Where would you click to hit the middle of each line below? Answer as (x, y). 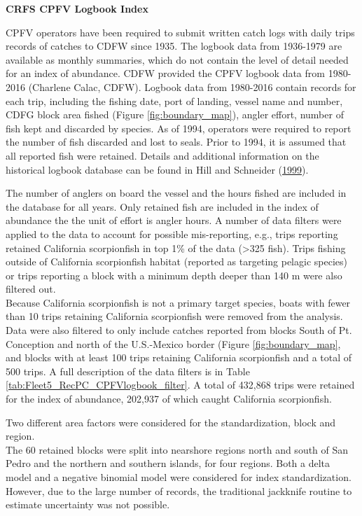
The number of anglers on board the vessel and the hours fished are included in (176, 193)
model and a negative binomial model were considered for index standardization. (179, 477)
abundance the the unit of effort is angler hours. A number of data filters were (174, 220)
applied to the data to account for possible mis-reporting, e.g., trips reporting (172, 233)
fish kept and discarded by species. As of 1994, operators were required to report (179, 128)
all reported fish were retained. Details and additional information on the (162, 155)
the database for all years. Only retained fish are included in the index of (162, 206)
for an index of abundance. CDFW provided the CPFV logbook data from (165, 73)
